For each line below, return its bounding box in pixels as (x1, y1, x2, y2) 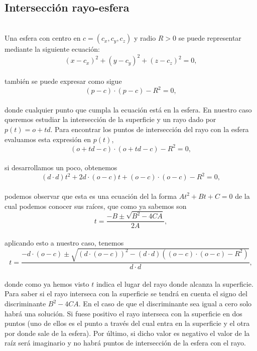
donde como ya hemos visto (5, 278, 89, 289)
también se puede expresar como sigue (5, 76, 122, 86)
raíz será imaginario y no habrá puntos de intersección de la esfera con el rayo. (5, 337, 246, 348)
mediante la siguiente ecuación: (5, 44, 100, 54)
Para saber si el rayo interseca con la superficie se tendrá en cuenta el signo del (5, 288, 247, 299)
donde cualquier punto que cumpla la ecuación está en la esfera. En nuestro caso (5, 104, 252, 114)
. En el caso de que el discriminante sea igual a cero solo (78, 298, 252, 308)
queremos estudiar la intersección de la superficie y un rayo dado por (5, 114, 216, 125)
